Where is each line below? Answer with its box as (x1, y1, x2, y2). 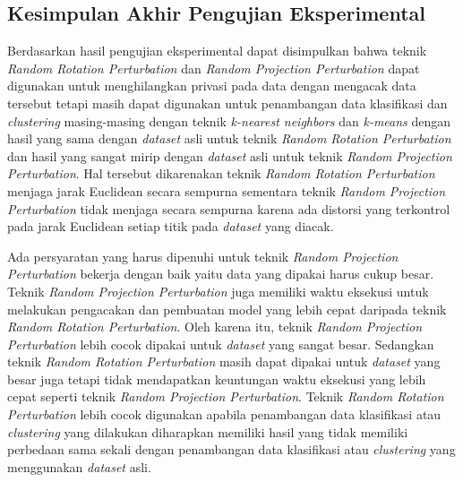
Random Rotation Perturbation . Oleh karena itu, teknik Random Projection (7, 317, 423, 336)
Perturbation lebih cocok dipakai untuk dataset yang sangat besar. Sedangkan (7, 334, 434, 353)
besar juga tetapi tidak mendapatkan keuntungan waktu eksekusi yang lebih (7, 369, 426, 388)
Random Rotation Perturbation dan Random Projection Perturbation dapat (7, 58, 420, 77)
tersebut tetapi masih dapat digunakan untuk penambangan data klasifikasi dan (7, 93, 448, 112)
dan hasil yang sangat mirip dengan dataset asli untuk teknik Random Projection (7, 146, 452, 165)
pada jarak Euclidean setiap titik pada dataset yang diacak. (7, 217, 334, 236)
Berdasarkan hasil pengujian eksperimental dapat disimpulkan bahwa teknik (7, 41, 427, 60)
